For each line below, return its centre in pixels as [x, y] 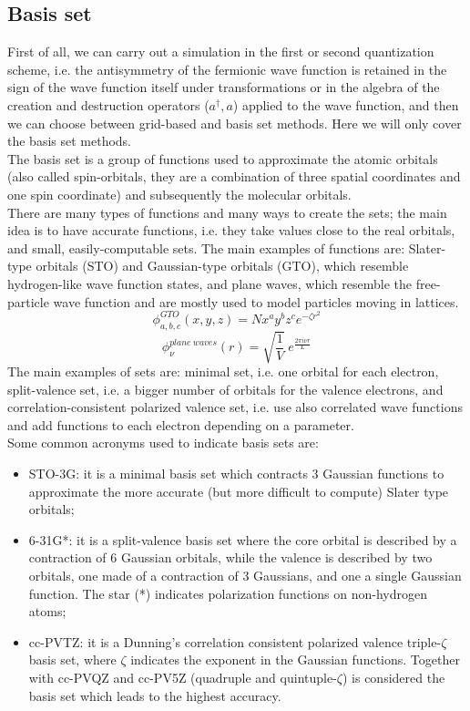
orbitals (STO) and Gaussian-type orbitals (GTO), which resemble [222, 266]
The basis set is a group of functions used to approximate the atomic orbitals [223, 158]
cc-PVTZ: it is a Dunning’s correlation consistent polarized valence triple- [235, 641]
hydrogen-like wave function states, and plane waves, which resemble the [210, 283]
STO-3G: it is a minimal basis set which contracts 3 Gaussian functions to [236, 474]
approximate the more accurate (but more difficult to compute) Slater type [239, 491]
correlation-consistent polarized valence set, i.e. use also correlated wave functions [235, 407]
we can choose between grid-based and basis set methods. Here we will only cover [235, 123]
